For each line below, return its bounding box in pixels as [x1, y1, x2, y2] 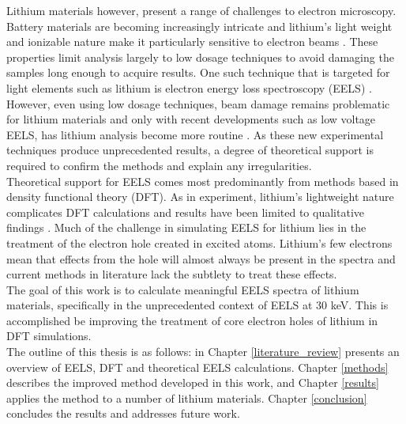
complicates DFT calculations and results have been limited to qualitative [6, 203, 364, 220]
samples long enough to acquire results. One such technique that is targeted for [6, 64, 390, 81]
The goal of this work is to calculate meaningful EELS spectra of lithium [6, 281, 359, 297]
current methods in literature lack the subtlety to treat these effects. [6, 266, 337, 282]
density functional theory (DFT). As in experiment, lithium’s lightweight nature [6, 188, 394, 205]
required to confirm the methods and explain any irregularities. [6, 157, 312, 173]
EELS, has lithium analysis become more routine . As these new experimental [6, 126, 384, 142]
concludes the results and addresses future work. [6, 405, 240, 422]
